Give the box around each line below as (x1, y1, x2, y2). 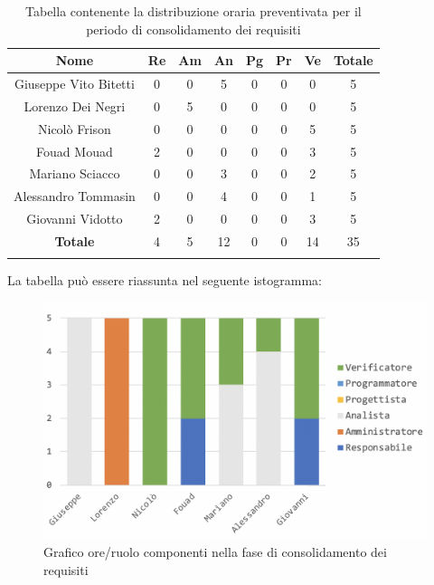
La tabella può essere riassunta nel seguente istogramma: (7, 271, 323, 290)
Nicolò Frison (38, 119, 111, 138)
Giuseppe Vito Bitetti (14, 74, 135, 93)
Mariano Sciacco (29, 164, 120, 183)
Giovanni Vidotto (26, 209, 123, 228)
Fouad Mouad (36, 141, 113, 160)
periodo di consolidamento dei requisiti (86, 19, 301, 38)
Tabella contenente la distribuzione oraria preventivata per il (25, 2, 362, 20)
